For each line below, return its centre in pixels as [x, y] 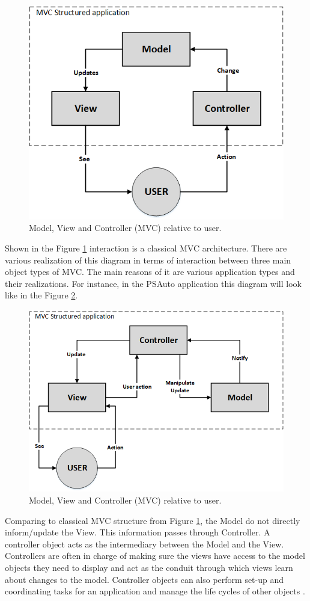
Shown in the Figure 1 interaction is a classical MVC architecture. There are [146, 248]
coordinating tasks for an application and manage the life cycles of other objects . [155, 591]
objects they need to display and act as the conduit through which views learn [149, 568]
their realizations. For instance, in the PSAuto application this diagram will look [153, 283]
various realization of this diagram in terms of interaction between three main [148, 260]
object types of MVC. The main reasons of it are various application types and [150, 272]
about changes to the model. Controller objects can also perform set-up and [144, 579]
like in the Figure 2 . [41, 295]
